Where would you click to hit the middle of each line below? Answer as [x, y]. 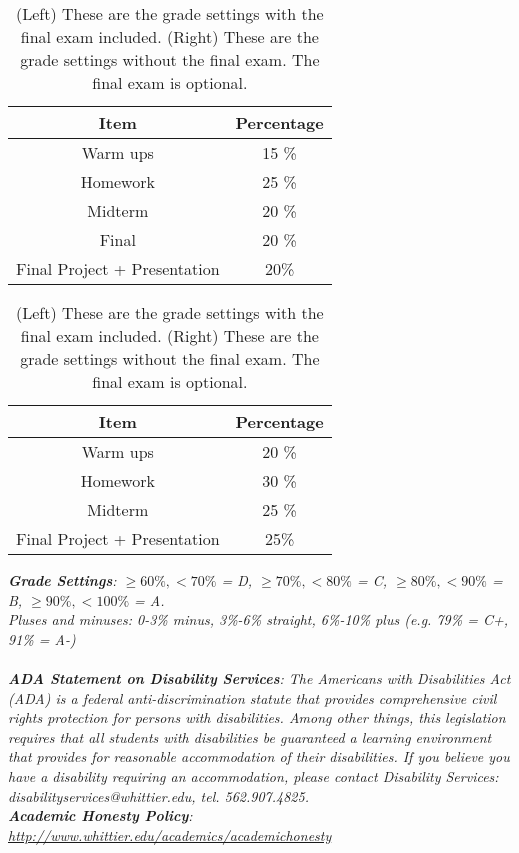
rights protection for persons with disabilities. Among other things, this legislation [257, 717]
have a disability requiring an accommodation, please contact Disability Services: [253, 775]
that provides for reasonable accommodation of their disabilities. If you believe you [259, 756]
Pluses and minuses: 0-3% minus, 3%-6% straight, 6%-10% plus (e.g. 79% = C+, [258, 619]
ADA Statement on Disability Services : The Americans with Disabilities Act [259, 677]
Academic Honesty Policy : [100, 815]
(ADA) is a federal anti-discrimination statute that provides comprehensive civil [252, 697]
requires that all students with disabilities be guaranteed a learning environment [250, 736]
